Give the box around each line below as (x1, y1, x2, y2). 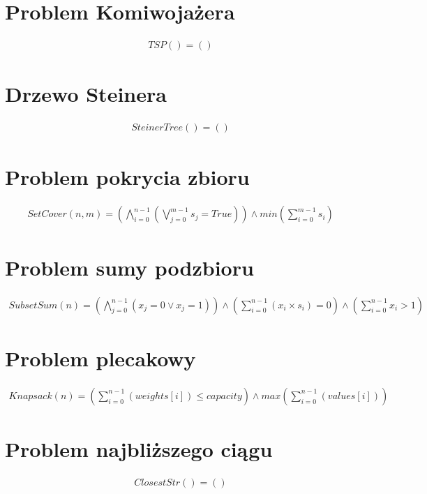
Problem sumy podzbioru (5, 253, 254, 281)
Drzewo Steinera (5, 80, 167, 108)
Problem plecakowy (5, 343, 196, 372)
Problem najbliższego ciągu (5, 434, 273, 463)
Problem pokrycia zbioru (5, 162, 250, 190)
